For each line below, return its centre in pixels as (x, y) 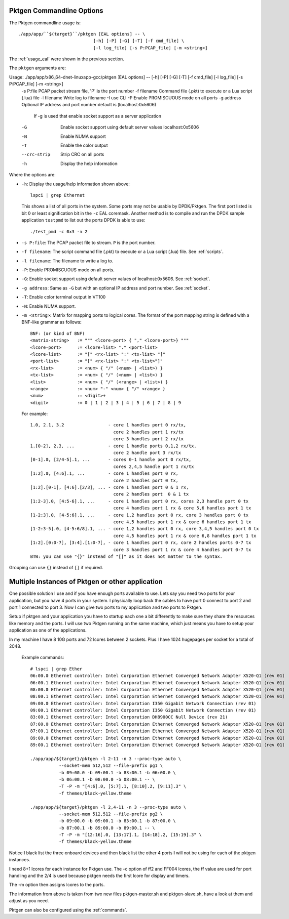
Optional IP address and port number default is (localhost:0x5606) (89, 105)
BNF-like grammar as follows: (52, 322)
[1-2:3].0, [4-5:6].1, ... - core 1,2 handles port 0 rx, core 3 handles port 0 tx (140, 515)
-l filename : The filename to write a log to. (67, 261)
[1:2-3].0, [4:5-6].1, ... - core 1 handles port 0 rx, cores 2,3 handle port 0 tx (140, 501)
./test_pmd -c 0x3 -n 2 (59, 231)
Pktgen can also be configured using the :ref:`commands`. (68, 910)
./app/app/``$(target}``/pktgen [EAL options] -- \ (82, 34)
